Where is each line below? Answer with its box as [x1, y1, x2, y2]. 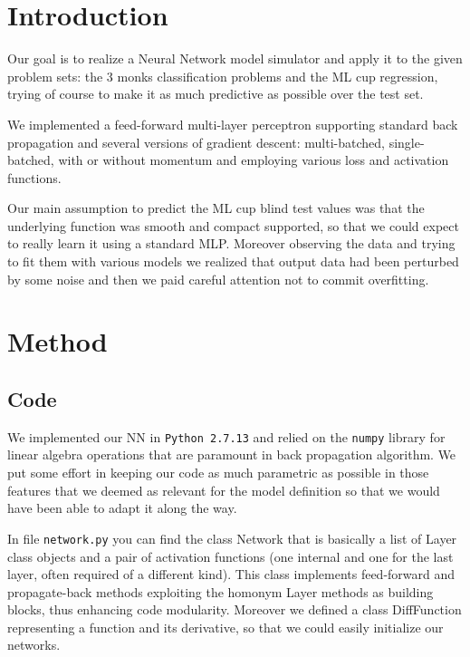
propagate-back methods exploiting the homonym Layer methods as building [7, 582, 434, 601]
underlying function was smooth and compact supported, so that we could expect [7, 216, 459, 235]
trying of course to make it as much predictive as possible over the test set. [7, 84, 424, 103]
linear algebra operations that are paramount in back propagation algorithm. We [7, 445, 456, 464]
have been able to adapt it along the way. [7, 498, 237, 517]
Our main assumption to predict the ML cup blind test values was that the [7, 198, 425, 217]
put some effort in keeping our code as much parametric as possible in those [7, 463, 429, 482]
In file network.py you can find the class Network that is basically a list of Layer [7, 528, 457, 547]
